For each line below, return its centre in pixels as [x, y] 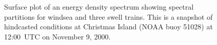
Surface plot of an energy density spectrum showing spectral [99, 7]
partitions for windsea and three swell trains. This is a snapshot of [108, 16]
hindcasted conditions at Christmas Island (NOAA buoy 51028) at [108, 27]
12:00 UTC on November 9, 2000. [57, 36]
